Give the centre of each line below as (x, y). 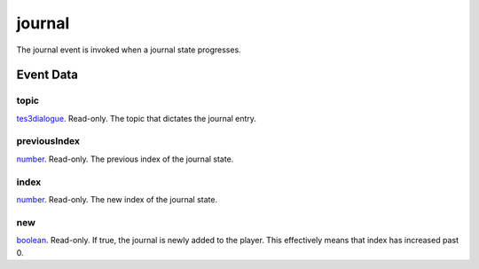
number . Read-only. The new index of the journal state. (117, 199)
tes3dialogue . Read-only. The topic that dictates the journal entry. (137, 118)
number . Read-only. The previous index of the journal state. (125, 159)
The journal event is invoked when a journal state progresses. (129, 50)
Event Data (47, 75)
